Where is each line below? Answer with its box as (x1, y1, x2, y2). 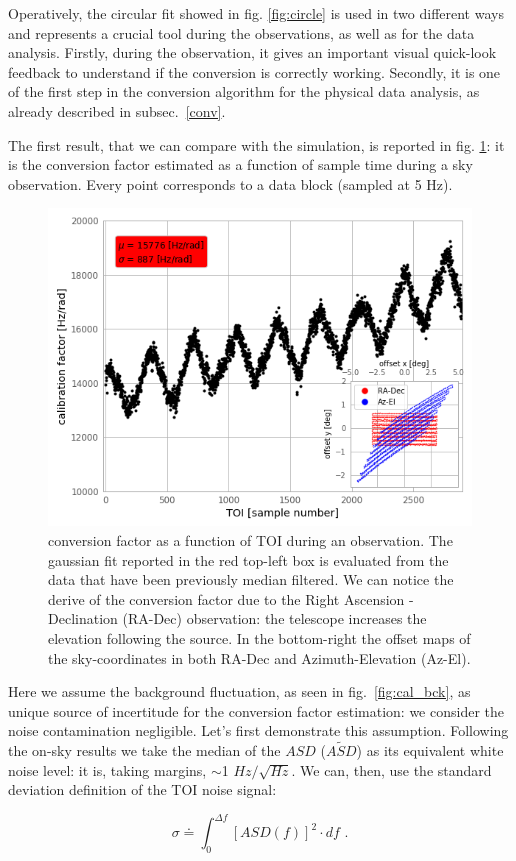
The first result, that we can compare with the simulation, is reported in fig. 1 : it (8, 134, 505, 155)
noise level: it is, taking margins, (8, 759, 207, 780)
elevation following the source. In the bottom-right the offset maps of (48, 627, 471, 648)
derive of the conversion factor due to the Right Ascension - (48, 588, 414, 609)
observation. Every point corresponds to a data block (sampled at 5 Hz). (8, 173, 453, 194)
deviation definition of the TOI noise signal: (8, 779, 277, 800)
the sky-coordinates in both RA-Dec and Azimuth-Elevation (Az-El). (48, 647, 471, 668)
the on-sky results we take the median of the (8, 740, 281, 761)
